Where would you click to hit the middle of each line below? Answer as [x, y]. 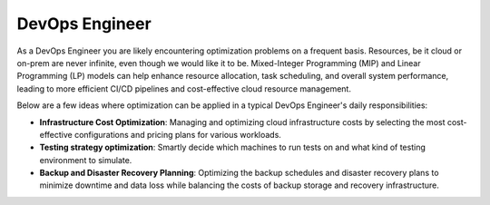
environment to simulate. [86, 160]
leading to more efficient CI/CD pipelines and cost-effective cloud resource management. [184, 88]
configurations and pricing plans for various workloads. [177, 134]
